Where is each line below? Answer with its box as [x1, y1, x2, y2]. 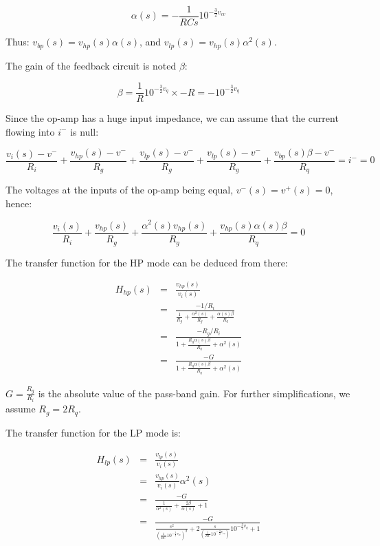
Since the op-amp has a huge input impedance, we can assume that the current [5, 111, 339, 125]
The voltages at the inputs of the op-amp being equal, [5, 182, 234, 197]
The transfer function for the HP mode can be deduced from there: [5, 255, 288, 269]
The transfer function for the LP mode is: [5, 425, 181, 439]
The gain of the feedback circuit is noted [5, 58, 177, 72]
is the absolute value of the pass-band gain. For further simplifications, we [38, 386, 350, 400]
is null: [70, 124, 99, 138]
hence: [5, 196, 32, 210]
